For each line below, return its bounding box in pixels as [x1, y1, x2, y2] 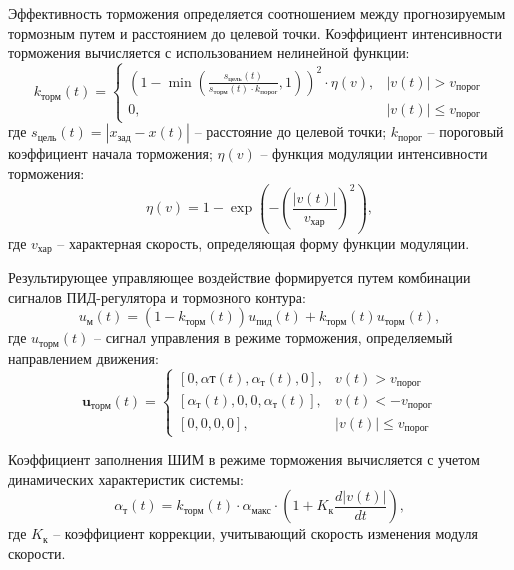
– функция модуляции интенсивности [260, 143, 488, 164]
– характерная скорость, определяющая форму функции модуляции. [57, 232, 470, 253]
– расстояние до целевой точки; [194, 121, 387, 142]
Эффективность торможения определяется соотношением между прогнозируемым [8, 3, 506, 23]
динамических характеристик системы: [8, 468, 244, 489]
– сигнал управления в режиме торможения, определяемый [94, 327, 453, 348]
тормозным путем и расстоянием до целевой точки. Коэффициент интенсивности [8, 22, 502, 43]
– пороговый [427, 121, 504, 142]
